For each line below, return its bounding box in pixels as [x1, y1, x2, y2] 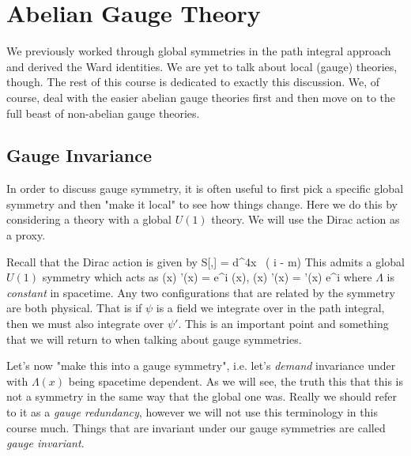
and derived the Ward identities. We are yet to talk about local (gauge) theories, [6, 58, 398, 74]
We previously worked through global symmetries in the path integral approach [6, 43, 391, 59]
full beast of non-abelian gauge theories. [6, 104, 200, 121]
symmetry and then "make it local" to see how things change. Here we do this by [6, 195, 398, 212]
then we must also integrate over [6, 315, 164, 332]
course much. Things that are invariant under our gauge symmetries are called [6, 419, 386, 435]
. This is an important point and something [178, 315, 389, 332]
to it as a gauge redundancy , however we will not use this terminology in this [6, 404, 378, 420]
